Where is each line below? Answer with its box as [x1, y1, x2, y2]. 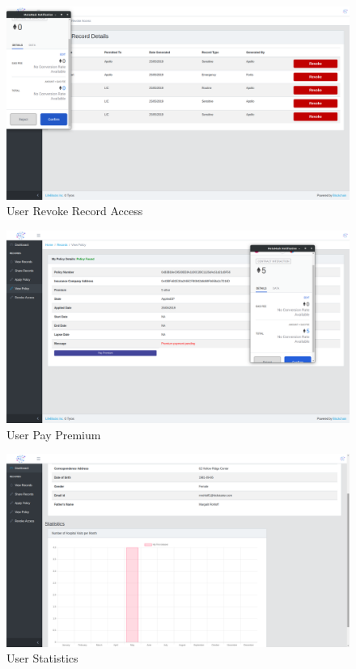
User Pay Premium [6, 426, 101, 442]
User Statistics [6, 650, 78, 667]
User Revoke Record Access [6, 202, 143, 219]
